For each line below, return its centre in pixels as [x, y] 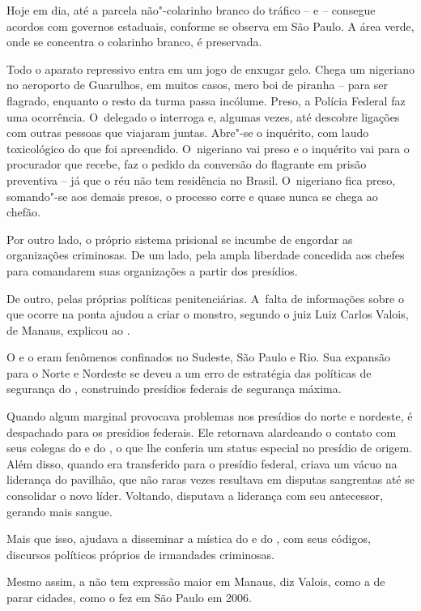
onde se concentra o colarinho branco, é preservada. [134, 42]
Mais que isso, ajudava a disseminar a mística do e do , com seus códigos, [189, 538]
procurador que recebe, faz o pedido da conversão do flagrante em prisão [187, 164]
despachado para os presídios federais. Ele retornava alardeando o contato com [202, 432]
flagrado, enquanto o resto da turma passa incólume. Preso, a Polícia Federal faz [206, 100]
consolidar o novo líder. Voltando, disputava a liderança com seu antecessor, [195, 496]
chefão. [23, 212]
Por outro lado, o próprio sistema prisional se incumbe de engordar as [180, 239]
